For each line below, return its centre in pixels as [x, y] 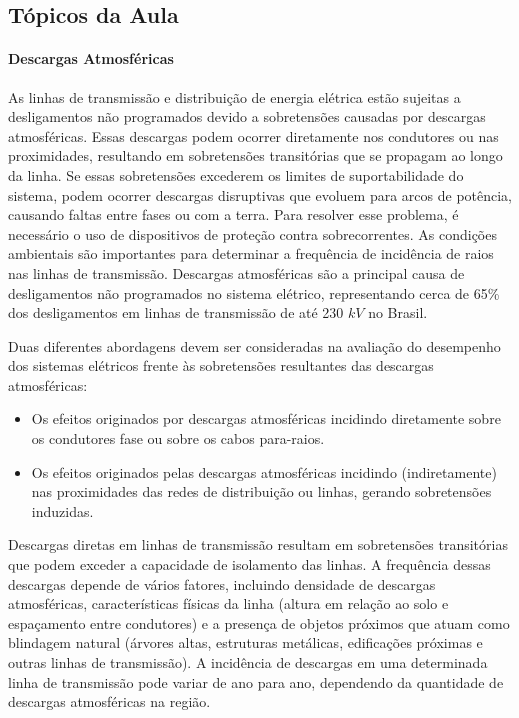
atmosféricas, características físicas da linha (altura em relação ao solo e [228, 603]
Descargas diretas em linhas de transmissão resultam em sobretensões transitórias [258, 544]
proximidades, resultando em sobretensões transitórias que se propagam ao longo [255, 155]
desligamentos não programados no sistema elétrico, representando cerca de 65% [254, 292]
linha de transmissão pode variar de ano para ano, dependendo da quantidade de [256, 681]
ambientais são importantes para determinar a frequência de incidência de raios [251, 253]
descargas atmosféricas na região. [109, 701]
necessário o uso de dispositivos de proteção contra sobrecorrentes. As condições [252, 233]
